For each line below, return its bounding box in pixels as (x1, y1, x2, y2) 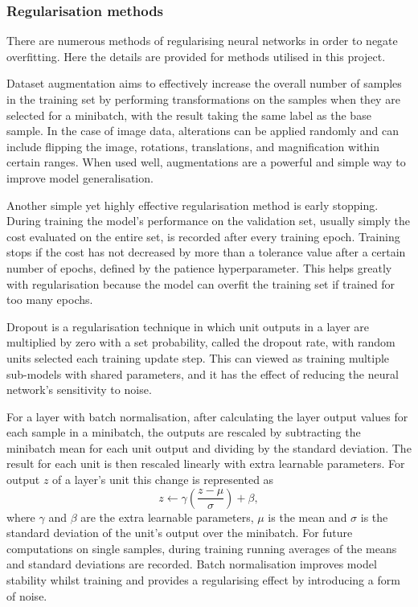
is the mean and (268, 508, 347, 525)
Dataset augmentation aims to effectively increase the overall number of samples (6, 75, 402, 92)
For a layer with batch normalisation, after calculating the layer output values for (6, 408, 408, 424)
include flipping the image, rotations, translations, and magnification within (6, 137, 379, 154)
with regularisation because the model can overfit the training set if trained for (6, 275, 395, 292)
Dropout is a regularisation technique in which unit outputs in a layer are (6, 318, 369, 334)
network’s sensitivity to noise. (6, 381, 152, 398)
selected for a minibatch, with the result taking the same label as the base (6, 106, 371, 123)
